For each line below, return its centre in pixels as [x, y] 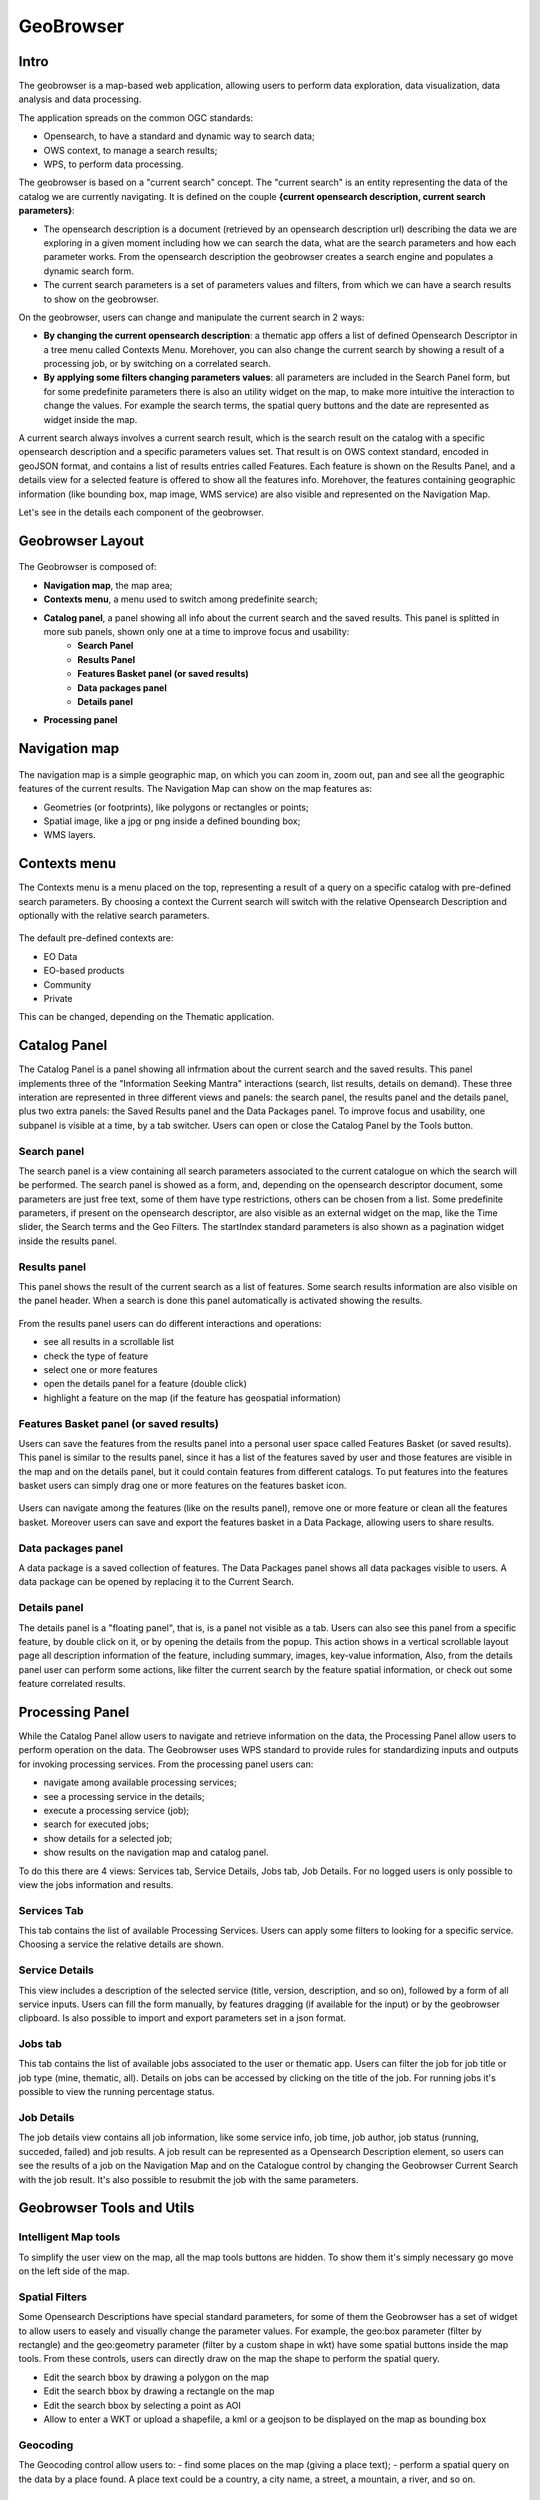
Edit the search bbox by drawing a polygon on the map [156, 2377]
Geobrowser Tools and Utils [106, 2208]
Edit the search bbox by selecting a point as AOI [142, 2405]
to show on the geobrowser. [101, 299]
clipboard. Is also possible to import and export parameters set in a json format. [182, 2018]
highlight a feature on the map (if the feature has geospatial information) [192, 1397]
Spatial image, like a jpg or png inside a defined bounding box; [172, 821]
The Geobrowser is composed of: [87, 567]
